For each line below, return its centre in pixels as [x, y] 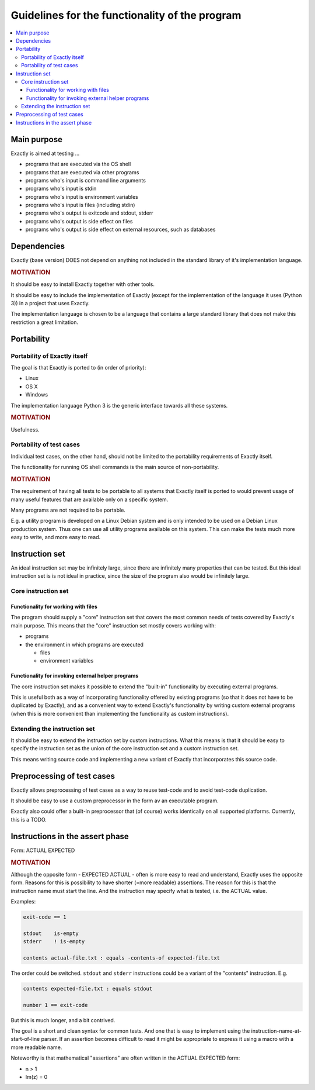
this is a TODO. [29, 819]
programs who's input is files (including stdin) [80, 205]
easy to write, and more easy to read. [56, 537]
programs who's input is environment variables [82, 196]
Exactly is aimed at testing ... [45, 153]
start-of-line [25, 1039]
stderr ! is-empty [54, 942]
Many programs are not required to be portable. [68, 510]
